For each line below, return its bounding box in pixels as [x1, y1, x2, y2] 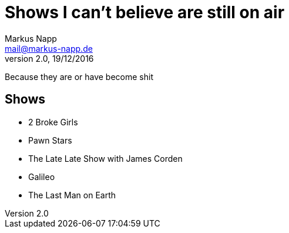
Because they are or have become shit [5, 71, 153, 82]
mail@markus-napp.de [5, 43, 93, 54]
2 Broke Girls [28, 116, 78, 127]
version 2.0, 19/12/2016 [5, 53, 94, 64]
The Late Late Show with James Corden [28, 153, 183, 164]
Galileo [28, 171, 55, 182]
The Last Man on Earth [28, 189, 116, 200]
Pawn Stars [28, 135, 72, 145]
